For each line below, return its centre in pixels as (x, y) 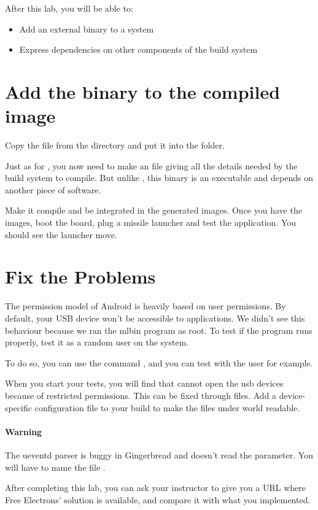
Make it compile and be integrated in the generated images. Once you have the (153, 210)
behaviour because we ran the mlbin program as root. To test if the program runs (159, 330)
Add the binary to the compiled (143, 91)
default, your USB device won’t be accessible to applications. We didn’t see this (155, 318)
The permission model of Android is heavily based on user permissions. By (145, 306)
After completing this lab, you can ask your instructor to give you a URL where (156, 488)
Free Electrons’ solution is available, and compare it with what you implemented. (158, 499)
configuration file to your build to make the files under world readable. (167, 407)
